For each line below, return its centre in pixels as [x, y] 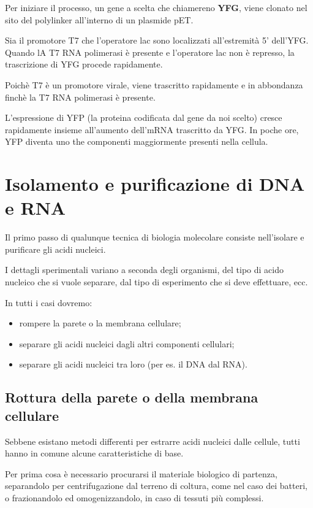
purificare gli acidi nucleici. [55, 249]
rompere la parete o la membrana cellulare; [100, 323]
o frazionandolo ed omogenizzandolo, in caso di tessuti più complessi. [134, 497]
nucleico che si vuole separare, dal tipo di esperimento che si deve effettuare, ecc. [156, 282]
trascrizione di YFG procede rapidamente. [84, 64]
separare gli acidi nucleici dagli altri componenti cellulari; [127, 343]
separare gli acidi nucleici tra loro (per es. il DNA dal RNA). [133, 364]
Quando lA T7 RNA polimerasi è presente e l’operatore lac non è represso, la [150, 52]
